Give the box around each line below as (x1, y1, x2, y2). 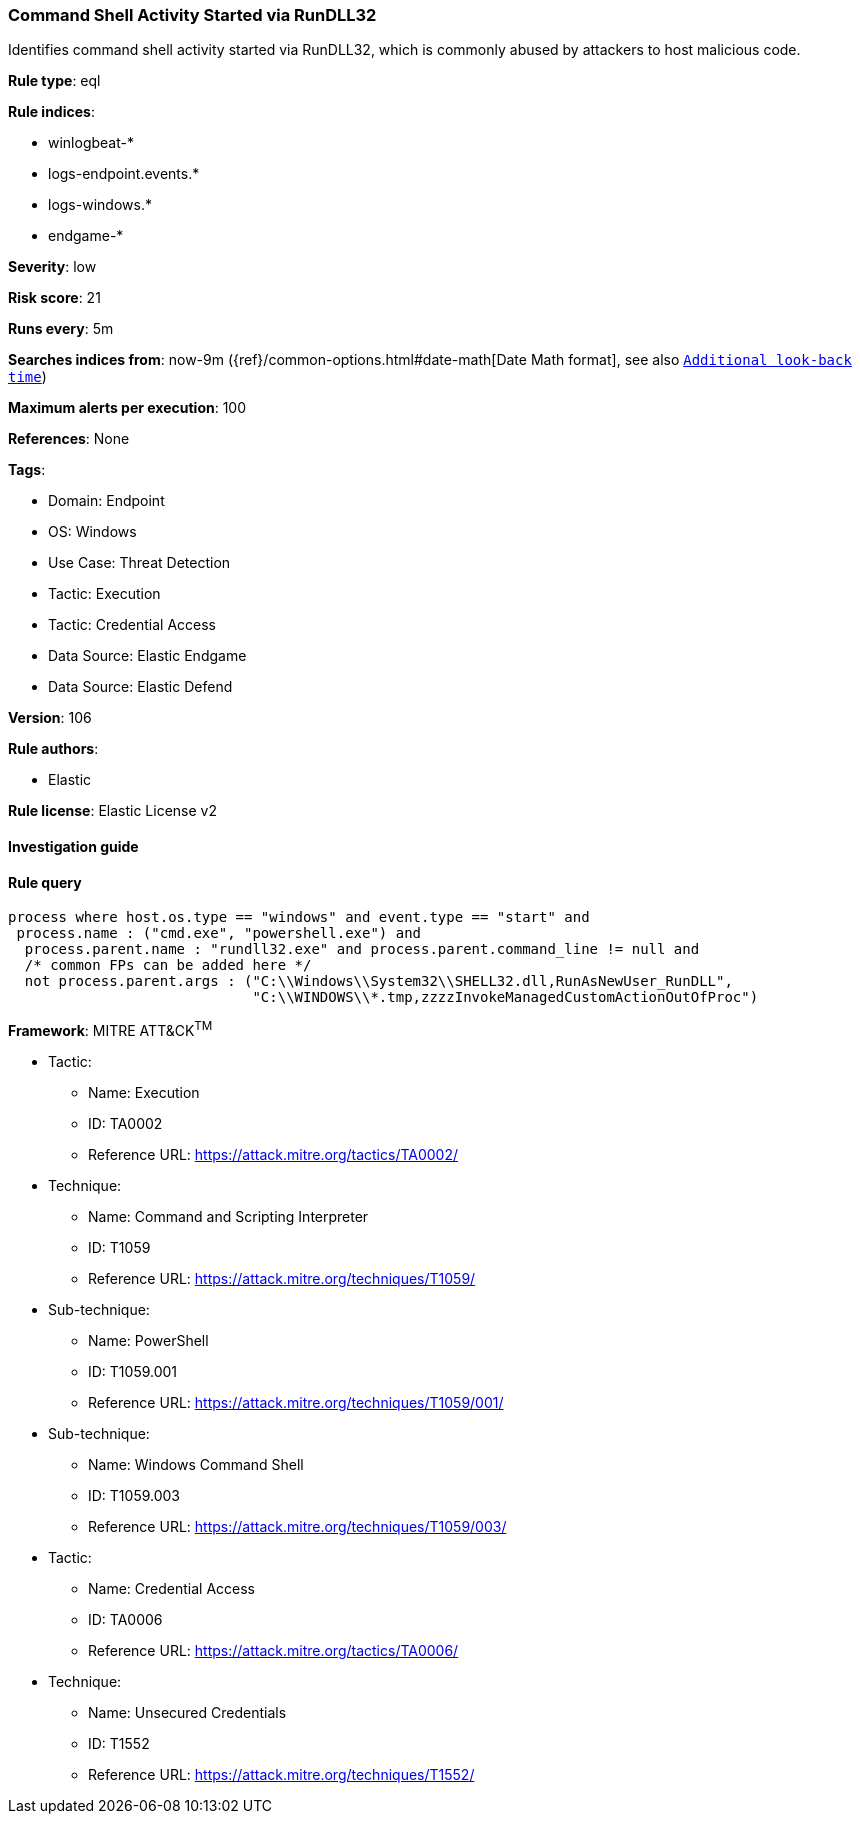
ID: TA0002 (88, 1114, 163, 1132)
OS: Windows (48, 523, 137, 541)
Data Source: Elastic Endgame (48, 647, 247, 665)
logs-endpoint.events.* (48, 165, 200, 183)
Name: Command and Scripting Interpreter (88, 1207, 369, 1225)
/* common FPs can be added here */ (24, 957, 312, 974)
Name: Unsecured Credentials (88, 1703, 287, 1721)
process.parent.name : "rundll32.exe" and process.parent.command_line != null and (24, 941, 700, 958)
